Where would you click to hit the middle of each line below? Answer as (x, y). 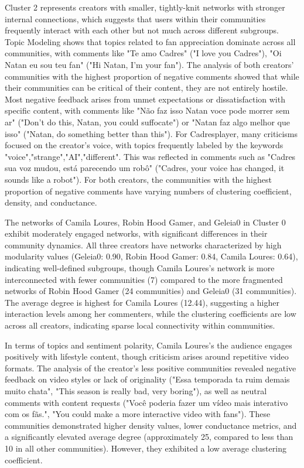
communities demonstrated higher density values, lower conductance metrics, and (151, 425)
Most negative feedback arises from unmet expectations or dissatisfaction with (145, 99)
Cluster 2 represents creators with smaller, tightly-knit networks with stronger (145, 7)
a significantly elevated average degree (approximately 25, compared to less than (149, 437)
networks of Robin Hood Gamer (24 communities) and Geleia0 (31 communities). (151, 291)
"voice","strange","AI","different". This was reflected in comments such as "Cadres (150, 156)
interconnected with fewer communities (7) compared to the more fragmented (144, 279)
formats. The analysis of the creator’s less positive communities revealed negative (151, 368)
